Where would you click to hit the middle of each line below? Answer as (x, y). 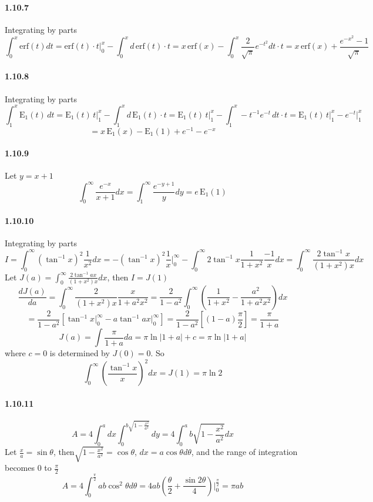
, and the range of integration (244, 452)
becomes (20, 468)
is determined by (80, 353)
